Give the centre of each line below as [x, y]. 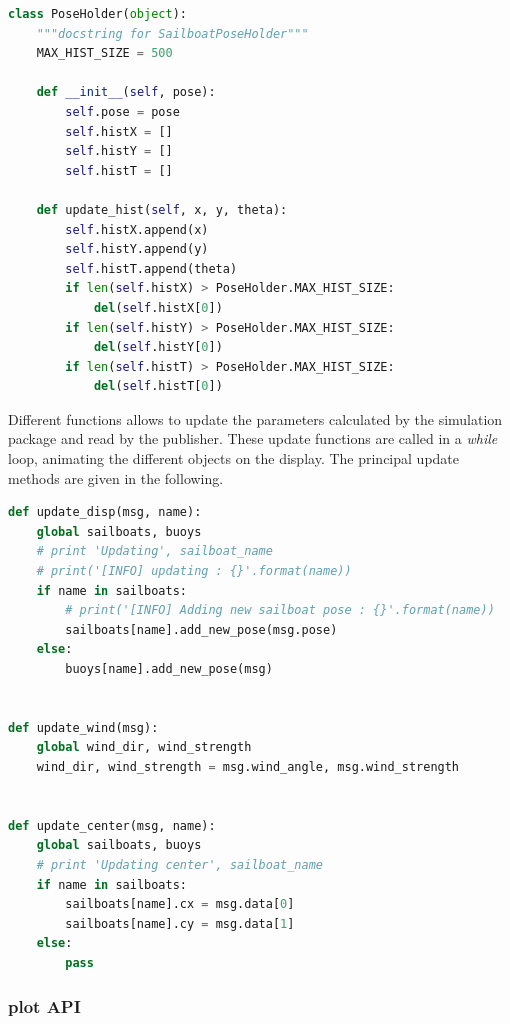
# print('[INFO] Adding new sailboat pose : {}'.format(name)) [280, 610]
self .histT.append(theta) [151, 268]
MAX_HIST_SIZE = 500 [104, 53]
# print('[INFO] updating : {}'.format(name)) [194, 571]
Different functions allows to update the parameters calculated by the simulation [255, 418]
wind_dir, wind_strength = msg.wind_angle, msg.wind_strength [248, 766]
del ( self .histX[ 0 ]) [158, 307]
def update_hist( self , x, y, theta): [162, 209]
